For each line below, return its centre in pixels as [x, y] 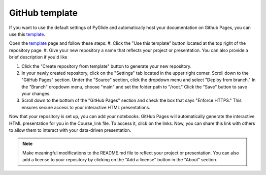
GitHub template [43, 13]
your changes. [36, 94]
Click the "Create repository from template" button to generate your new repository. [106, 66]
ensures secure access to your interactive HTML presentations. [86, 107]
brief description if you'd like [38, 57]
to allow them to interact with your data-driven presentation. [70, 130]
